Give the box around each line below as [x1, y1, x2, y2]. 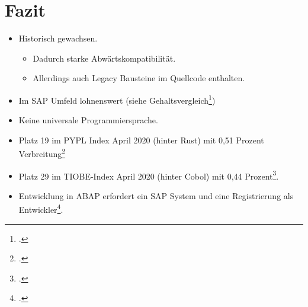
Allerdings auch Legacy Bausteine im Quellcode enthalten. [33, 72, 245, 84]
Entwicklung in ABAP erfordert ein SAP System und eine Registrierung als [18, 189, 294, 202]
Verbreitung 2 [18, 146, 66, 159]
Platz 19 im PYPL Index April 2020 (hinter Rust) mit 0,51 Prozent [18, 133, 264, 146]
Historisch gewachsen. [18, 32, 98, 44]
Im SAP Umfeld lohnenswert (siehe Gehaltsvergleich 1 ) [18, 92, 216, 106]
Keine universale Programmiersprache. [18, 114, 158, 126]
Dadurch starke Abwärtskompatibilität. [33, 52, 176, 64]
